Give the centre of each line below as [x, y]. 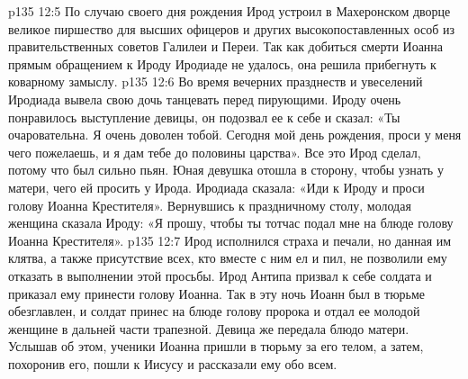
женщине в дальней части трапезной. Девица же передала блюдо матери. [209, 328]
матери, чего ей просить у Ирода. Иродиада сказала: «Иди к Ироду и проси [216, 187]
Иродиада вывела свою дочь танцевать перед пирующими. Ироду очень [205, 99]
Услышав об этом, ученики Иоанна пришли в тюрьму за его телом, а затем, [216, 346]
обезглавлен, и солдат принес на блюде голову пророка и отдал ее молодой [214, 311]
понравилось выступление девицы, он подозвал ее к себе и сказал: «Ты [204, 117]
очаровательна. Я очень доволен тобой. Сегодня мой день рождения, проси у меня [235, 135]
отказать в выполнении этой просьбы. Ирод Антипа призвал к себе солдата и [220, 275]
